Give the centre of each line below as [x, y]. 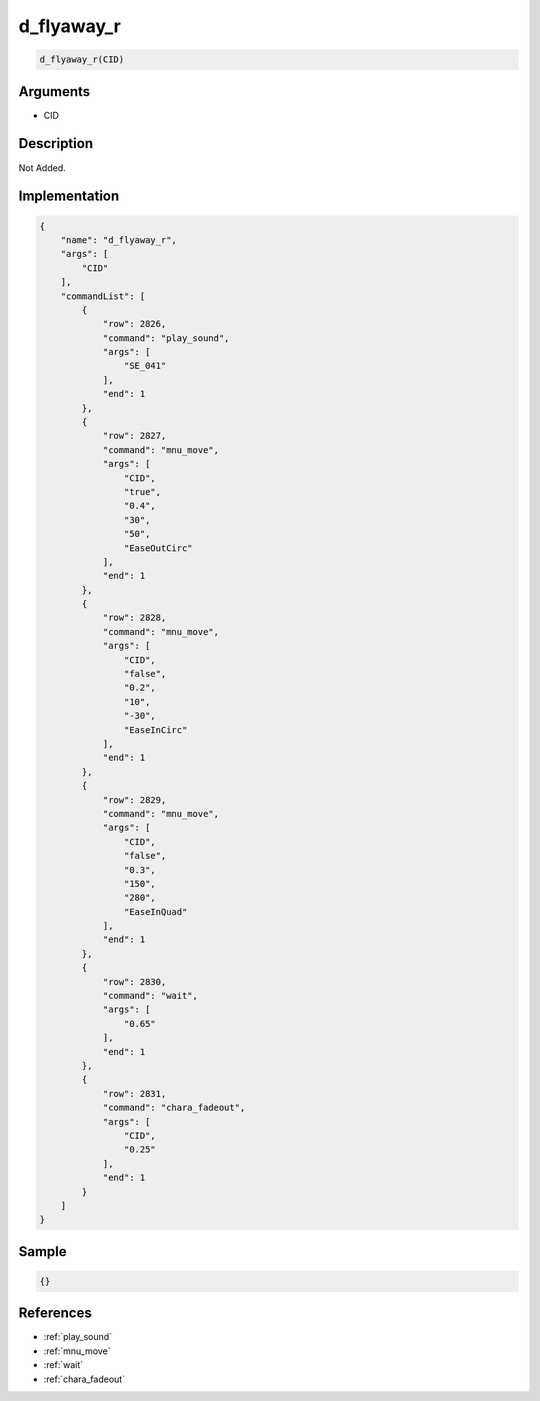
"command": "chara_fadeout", [174, 1108]
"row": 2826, [134, 324]
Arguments [54, 91]
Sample [42, 1251]
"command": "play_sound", [166, 338]
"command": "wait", [150, 996]
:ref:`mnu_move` [77, 1351]
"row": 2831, [134, 1093]
